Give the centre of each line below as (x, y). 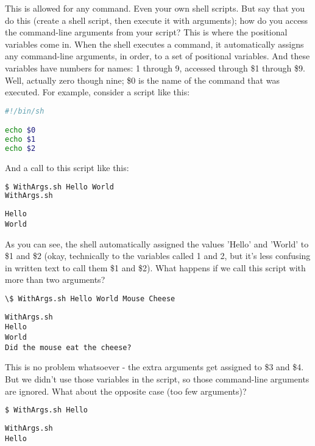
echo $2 (20, 149)
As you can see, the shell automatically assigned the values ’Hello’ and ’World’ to (157, 243)
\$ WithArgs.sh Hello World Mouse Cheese (90, 298)
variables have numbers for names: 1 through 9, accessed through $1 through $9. (155, 68)
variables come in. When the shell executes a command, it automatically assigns (154, 44)
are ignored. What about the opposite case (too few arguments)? (126, 391)
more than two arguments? (55, 280)
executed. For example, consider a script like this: (97, 92)
